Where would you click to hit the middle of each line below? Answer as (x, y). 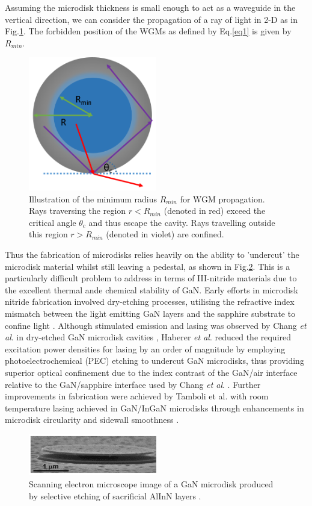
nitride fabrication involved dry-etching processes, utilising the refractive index (150, 301)
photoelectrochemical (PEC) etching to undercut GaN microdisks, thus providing (154, 361)
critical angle (53, 222)
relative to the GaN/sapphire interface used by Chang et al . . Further (133, 384)
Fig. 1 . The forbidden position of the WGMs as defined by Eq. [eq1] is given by (148, 31)
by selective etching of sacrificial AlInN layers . (115, 495)
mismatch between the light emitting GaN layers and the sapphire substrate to (150, 313)
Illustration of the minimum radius (93, 198)
